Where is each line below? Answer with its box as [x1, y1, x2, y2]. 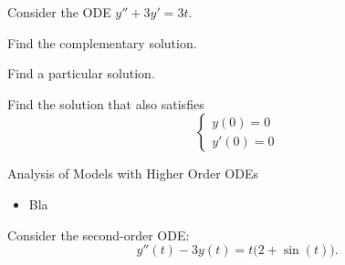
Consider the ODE [7, 3, 111, 21]
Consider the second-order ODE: [7, 225, 190, 244]
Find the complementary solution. [7, 33, 197, 52]
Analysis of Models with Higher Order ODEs [7, 164, 259, 183]
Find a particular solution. [7, 64, 155, 83]
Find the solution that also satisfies [7, 94, 204, 113]
